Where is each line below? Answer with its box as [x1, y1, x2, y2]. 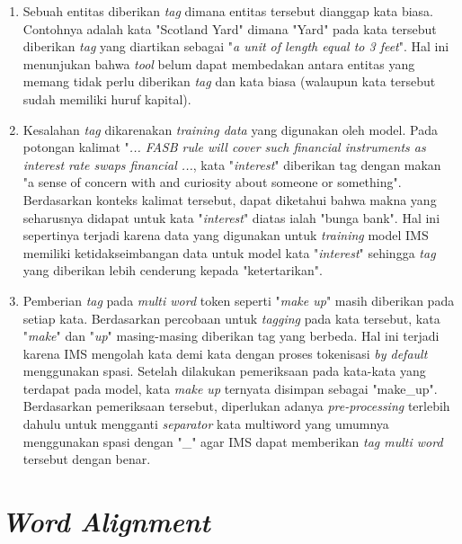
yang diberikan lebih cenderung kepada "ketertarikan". [22, 261, 323, 280]
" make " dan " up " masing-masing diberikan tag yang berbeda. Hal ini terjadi [22, 326, 440, 345]
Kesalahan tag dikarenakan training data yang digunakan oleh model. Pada [22, 120, 438, 138]
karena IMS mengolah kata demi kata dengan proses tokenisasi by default [22, 343, 428, 362]
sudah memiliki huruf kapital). [22, 89, 191, 108]
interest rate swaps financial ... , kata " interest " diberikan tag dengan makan [22, 155, 441, 174]
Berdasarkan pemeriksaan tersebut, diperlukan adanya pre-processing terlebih [22, 397, 450, 415]
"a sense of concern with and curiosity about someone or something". [22, 173, 402, 192]
